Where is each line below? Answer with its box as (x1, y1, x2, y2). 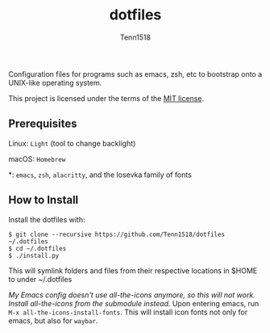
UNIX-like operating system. (8, 78, 102, 87)
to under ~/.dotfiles (8, 274, 73, 284)
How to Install (8, 193, 79, 207)
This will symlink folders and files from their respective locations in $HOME (8, 265, 258, 276)
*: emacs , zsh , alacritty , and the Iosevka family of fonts (8, 170, 192, 179)
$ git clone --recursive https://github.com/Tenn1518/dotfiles (8, 230, 226, 238)
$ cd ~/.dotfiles (8, 244, 67, 252)
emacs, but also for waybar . (8, 315, 98, 325)
